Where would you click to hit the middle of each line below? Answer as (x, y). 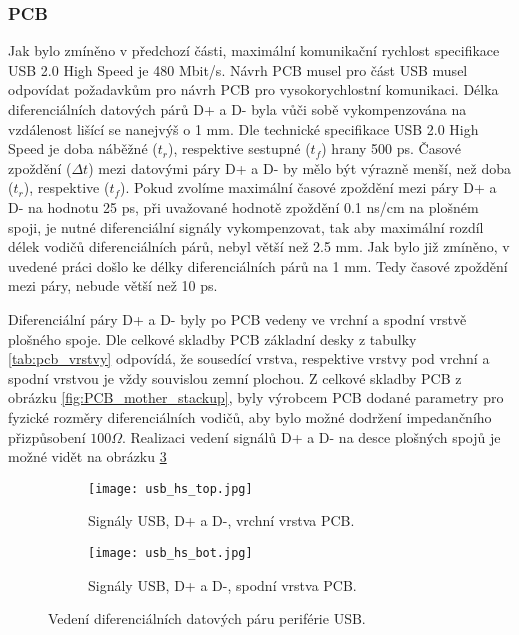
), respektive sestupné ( (239, 148)
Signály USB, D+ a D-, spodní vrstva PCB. (222, 584)
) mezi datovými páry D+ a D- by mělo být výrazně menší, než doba (299, 167)
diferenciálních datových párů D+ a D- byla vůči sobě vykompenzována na (237, 109)
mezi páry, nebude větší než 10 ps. (113, 285)
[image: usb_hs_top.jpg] (170, 488)
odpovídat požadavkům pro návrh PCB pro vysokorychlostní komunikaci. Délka (253, 89)
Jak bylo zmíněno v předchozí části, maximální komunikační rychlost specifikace (254, 50)
